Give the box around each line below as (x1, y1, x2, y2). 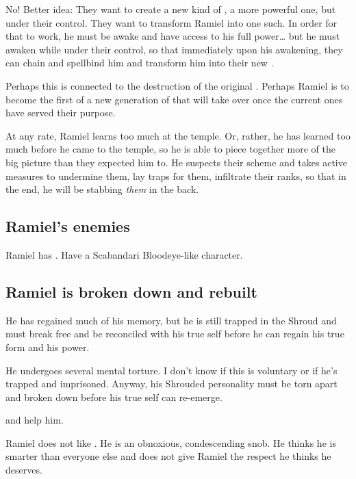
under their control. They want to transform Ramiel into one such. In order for (5, 15, 338, 29)
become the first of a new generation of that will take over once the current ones (5, 92, 343, 106)
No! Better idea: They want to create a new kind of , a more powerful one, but (5, 2, 336, 16)
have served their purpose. (5, 105, 116, 120)
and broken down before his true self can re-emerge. (5, 389, 222, 404)
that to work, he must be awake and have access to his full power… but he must (5, 29, 340, 43)
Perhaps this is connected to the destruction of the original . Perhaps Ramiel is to (5, 78, 349, 92)
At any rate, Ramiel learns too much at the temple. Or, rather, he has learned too (5, 128, 351, 142)
